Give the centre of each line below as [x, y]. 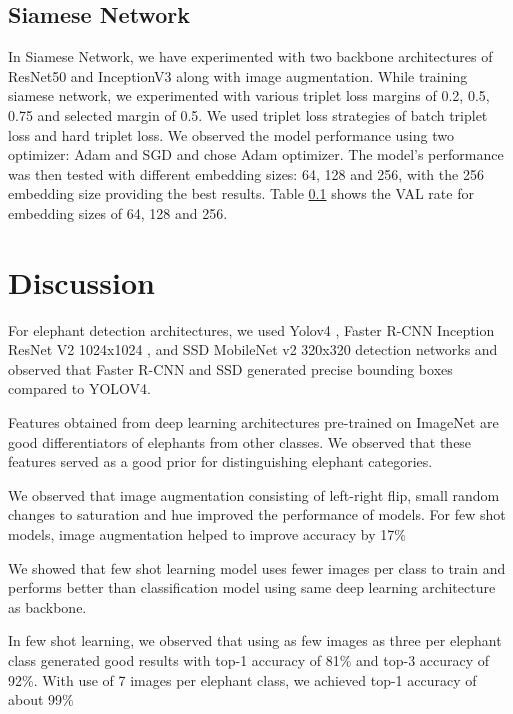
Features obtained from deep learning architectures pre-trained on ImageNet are [253, 422]
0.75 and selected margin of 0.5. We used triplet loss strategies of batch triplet [248, 114]
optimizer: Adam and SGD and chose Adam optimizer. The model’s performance [256, 154]
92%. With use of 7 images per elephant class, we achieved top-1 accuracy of [242, 679]
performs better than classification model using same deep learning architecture [252, 587]
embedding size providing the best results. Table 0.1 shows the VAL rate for [241, 193]
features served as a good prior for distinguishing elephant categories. [220, 461]
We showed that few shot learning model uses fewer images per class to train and [257, 567]
